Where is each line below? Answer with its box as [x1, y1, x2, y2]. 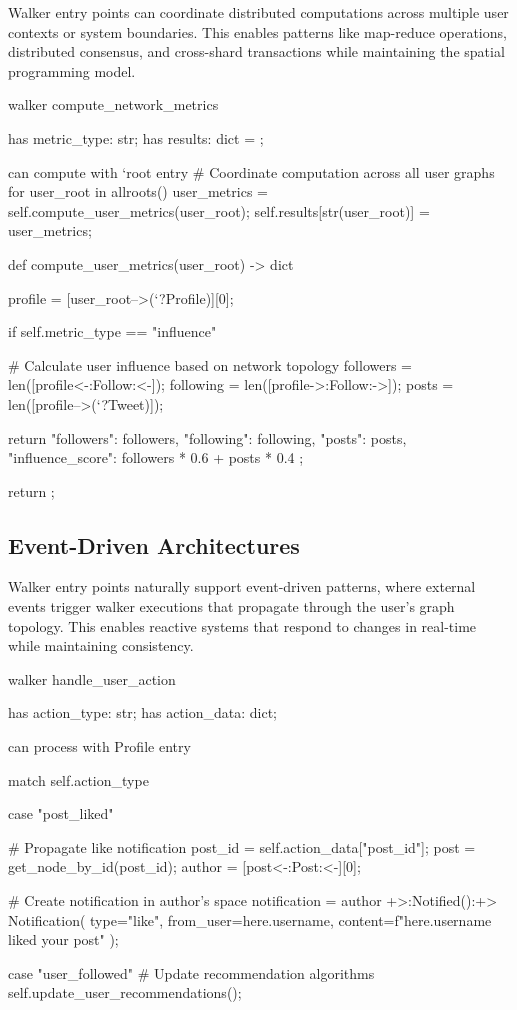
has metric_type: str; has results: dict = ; [8, 127, 264, 148]
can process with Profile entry [8, 736, 191, 757]
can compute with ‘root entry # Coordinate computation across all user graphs [8, 161, 495, 182]
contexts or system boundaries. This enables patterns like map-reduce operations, [8, 21, 507, 42]
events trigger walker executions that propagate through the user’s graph [8, 596, 455, 617]
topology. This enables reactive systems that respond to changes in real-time [8, 615, 477, 636]
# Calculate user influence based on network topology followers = [8, 354, 412, 375]
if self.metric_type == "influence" [8, 321, 217, 342]
